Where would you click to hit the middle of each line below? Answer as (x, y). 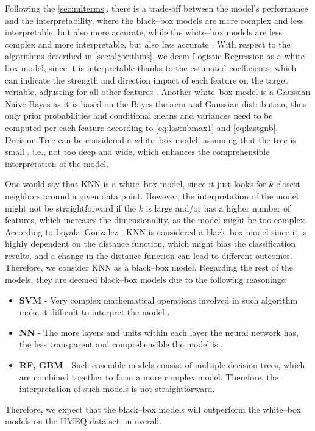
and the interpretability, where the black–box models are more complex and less (154, 20)
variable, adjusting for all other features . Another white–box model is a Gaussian (158, 92)
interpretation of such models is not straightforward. (117, 389)
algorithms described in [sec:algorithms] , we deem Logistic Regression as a (143, 56)
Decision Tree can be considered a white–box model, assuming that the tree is (150, 139)
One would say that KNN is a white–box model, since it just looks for (136, 184)
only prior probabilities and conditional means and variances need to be (139, 116)
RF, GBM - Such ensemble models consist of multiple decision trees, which (162, 365)
